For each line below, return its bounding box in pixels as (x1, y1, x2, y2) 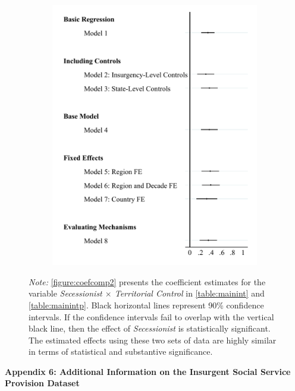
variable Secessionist (29, 287, 102, 299)
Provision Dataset (5, 377, 80, 389)
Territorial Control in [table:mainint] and (114, 287, 265, 299)
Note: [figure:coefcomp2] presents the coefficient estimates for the (29, 275, 266, 288)
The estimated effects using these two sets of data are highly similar (29, 333, 277, 346)
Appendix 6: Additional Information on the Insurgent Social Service (5, 365, 291, 377)
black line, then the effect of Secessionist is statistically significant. (29, 322, 271, 335)
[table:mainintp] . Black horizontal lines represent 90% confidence (29, 298, 264, 311)
